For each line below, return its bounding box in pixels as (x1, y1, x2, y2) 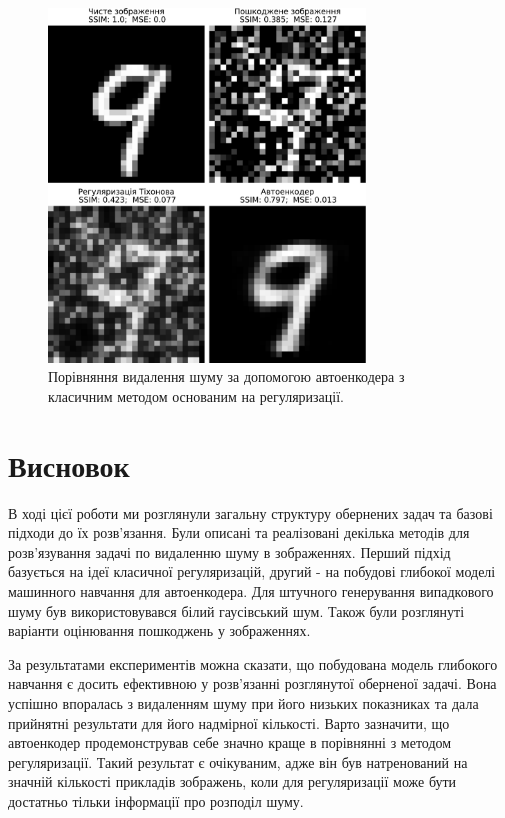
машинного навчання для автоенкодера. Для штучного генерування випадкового (8, 581, 494, 601)
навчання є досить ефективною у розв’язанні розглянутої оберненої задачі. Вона (8, 673, 497, 694)
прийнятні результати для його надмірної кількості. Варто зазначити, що (8, 712, 450, 733)
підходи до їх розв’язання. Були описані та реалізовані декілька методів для (8, 522, 470, 543)
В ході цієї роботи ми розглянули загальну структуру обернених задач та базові (8, 502, 493, 523)
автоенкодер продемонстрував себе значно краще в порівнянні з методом (8, 732, 452, 753)
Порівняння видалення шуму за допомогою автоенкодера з (48, 366, 405, 387)
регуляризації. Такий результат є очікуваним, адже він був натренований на (8, 751, 468, 772)
